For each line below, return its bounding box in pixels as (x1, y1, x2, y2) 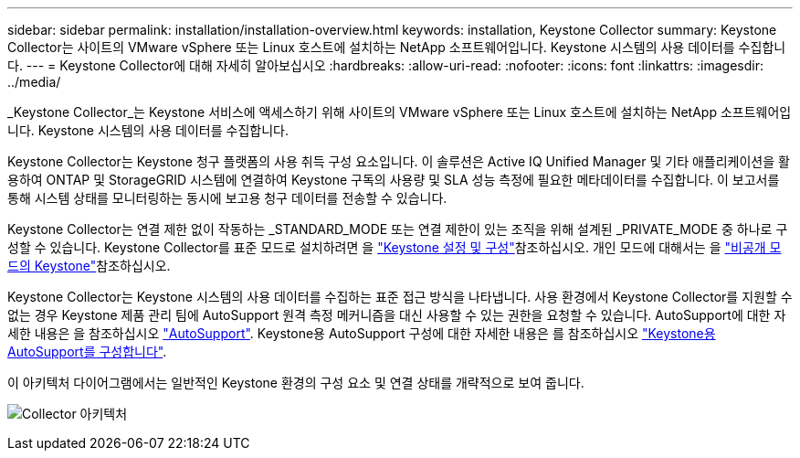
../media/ (7, 74, 61, 90)
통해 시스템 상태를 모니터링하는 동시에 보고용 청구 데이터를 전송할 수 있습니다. (7, 190, 447, 206)
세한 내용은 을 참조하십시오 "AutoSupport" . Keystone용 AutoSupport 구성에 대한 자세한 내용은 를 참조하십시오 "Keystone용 (7, 325, 716, 341)
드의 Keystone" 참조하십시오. (7, 258, 171, 273)
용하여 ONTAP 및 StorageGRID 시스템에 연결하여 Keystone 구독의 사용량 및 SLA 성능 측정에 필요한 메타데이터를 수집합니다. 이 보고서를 (7, 172, 780, 187)
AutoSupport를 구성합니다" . (7, 344, 167, 359)
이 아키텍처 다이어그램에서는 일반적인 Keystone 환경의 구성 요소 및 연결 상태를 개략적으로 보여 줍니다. (7, 375, 584, 390)
